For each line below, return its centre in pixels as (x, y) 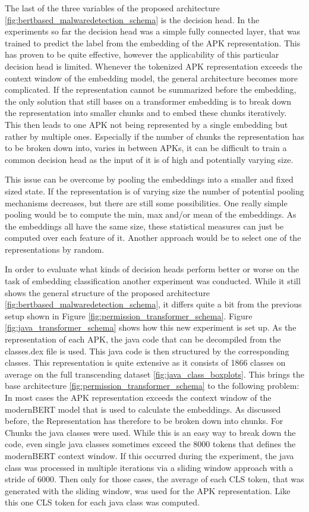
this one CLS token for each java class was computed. (102, 502)
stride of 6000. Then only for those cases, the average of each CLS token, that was (154, 479)
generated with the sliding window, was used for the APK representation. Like (148, 490)
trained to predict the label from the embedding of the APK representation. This (153, 43)
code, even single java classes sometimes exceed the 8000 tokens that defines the (150, 444)
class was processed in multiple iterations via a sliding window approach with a (149, 467)
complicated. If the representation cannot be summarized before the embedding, (151, 89)
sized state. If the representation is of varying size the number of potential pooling (154, 191)
